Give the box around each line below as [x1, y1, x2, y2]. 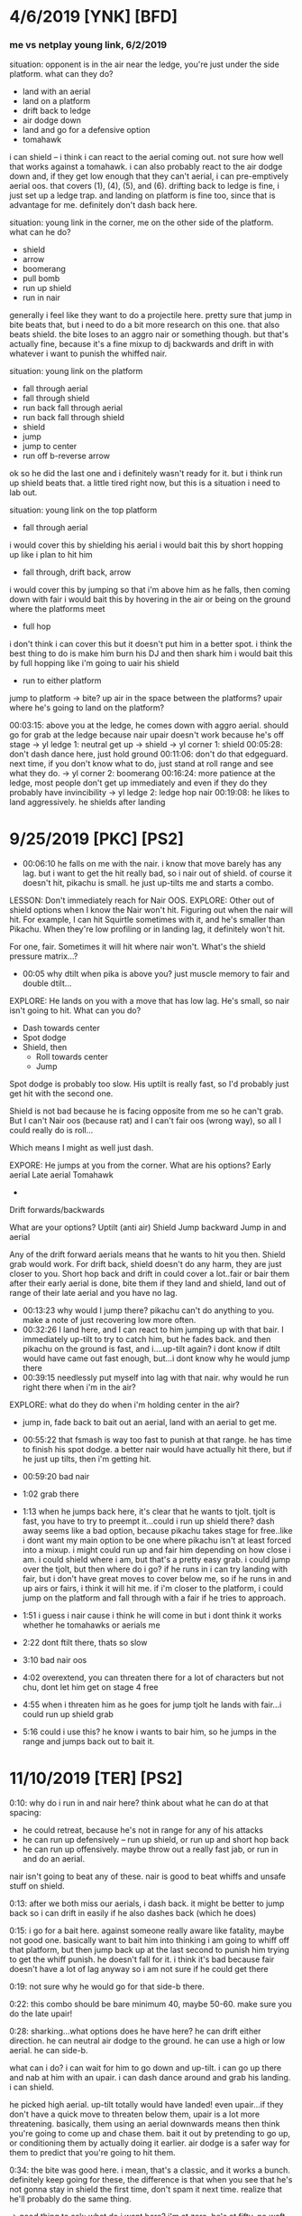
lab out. [9, 487, 38, 498]
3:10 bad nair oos [22, 1655, 87, 1666]
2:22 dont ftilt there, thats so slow [22, 1638, 148, 1648]
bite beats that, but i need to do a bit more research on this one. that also [9, 319, 280, 331]
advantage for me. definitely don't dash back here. [9, 200, 198, 211]
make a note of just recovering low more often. [22, 1315, 197, 1326]
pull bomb [22, 273, 60, 284]
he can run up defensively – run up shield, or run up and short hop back [22, 1835, 289, 1845]
